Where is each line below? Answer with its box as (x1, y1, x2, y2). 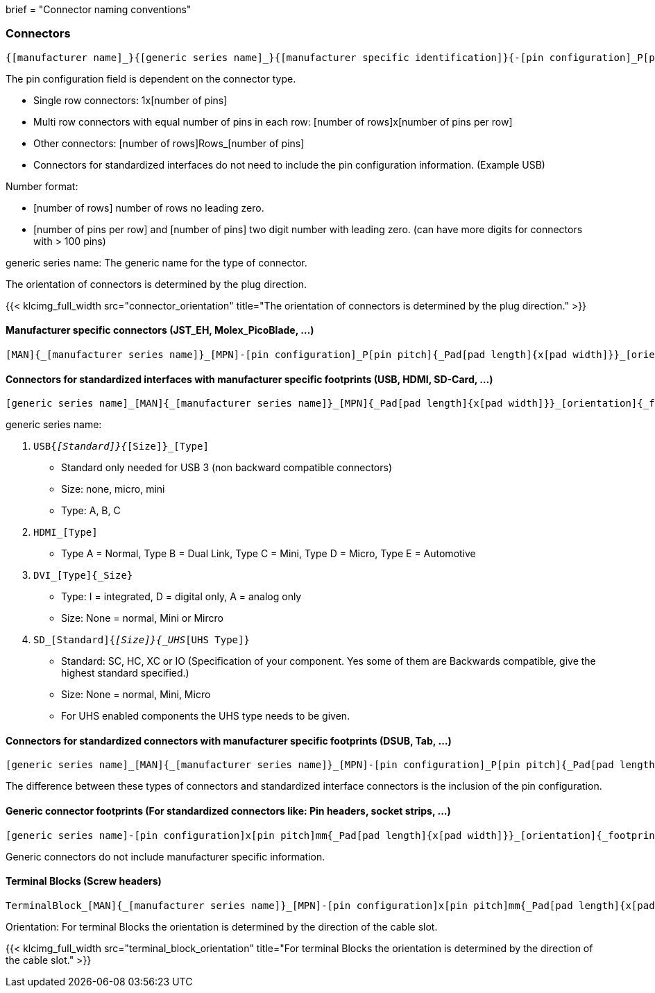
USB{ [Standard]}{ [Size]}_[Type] (33, 441, 209, 452)
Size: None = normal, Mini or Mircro (61, 612, 223, 625)
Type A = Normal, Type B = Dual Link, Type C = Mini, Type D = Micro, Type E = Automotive (61, 548, 476, 560)
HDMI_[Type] (33, 527, 98, 538)
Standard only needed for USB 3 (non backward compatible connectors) (61, 461, 393, 474)
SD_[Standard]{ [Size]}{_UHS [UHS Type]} (33, 634, 250, 646)
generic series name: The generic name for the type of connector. (6, 256, 307, 269)
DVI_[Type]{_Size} (33, 570, 133, 582)
